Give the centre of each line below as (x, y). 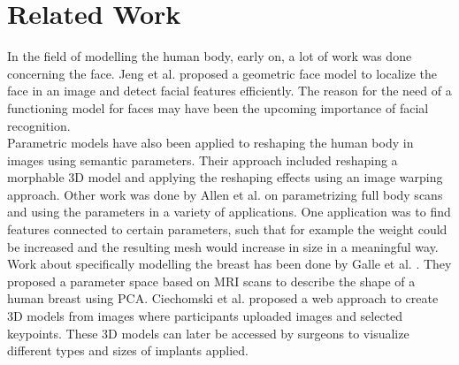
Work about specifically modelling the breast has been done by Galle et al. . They (229, 264)
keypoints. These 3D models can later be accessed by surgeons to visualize (208, 333)
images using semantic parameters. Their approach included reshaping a (203, 160)
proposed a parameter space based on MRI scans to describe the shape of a (211, 281)
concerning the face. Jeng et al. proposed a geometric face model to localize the (222, 73)
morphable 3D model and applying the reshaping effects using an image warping (225, 177)
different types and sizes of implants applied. (128, 350)
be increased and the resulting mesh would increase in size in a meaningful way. (223, 246)
